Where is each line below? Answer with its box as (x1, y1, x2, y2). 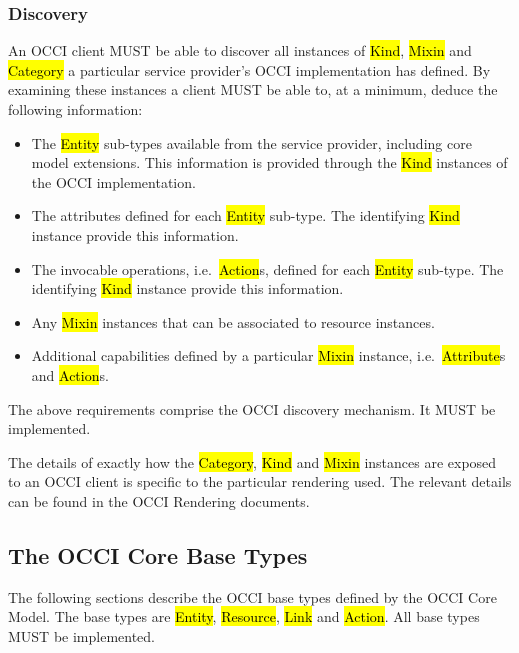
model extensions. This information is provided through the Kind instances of (31, 152, 508, 173)
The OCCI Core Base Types (8, 539, 308, 570)
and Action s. (31, 364, 109, 385)
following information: (8, 99, 143, 119)
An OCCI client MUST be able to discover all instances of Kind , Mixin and (8, 40, 472, 61)
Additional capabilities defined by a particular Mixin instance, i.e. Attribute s (31, 345, 506, 366)
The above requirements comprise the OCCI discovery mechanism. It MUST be (8, 398, 496, 419)
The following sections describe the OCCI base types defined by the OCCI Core (8, 586, 497, 607)
